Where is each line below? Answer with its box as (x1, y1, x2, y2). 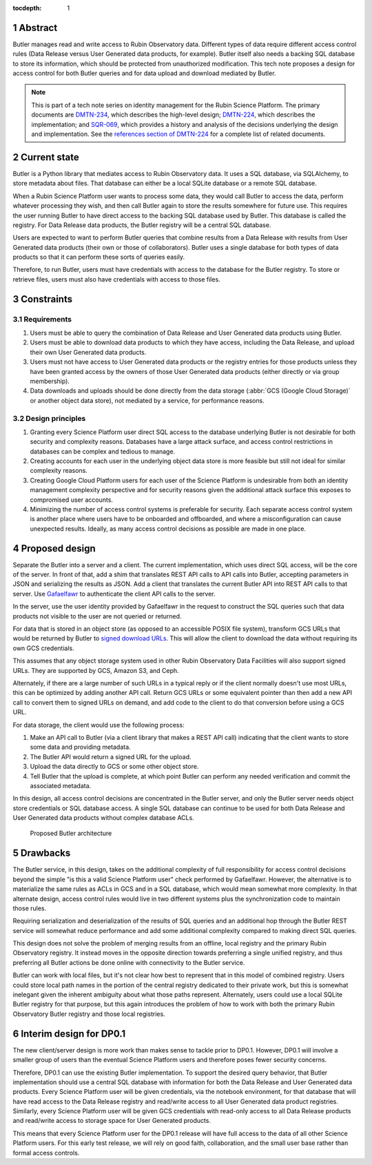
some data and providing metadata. (30, 743, 131, 752)
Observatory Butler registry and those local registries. (12, 1010, 165, 1018)
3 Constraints (12, 293, 72, 305)
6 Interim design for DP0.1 (12, 1028, 126, 1039)
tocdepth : (12, 4, 42, 12)
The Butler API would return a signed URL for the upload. (30, 752, 192, 761)
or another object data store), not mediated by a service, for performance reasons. (30, 396, 265, 404)
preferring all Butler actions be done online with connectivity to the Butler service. (12, 958, 245, 966)
